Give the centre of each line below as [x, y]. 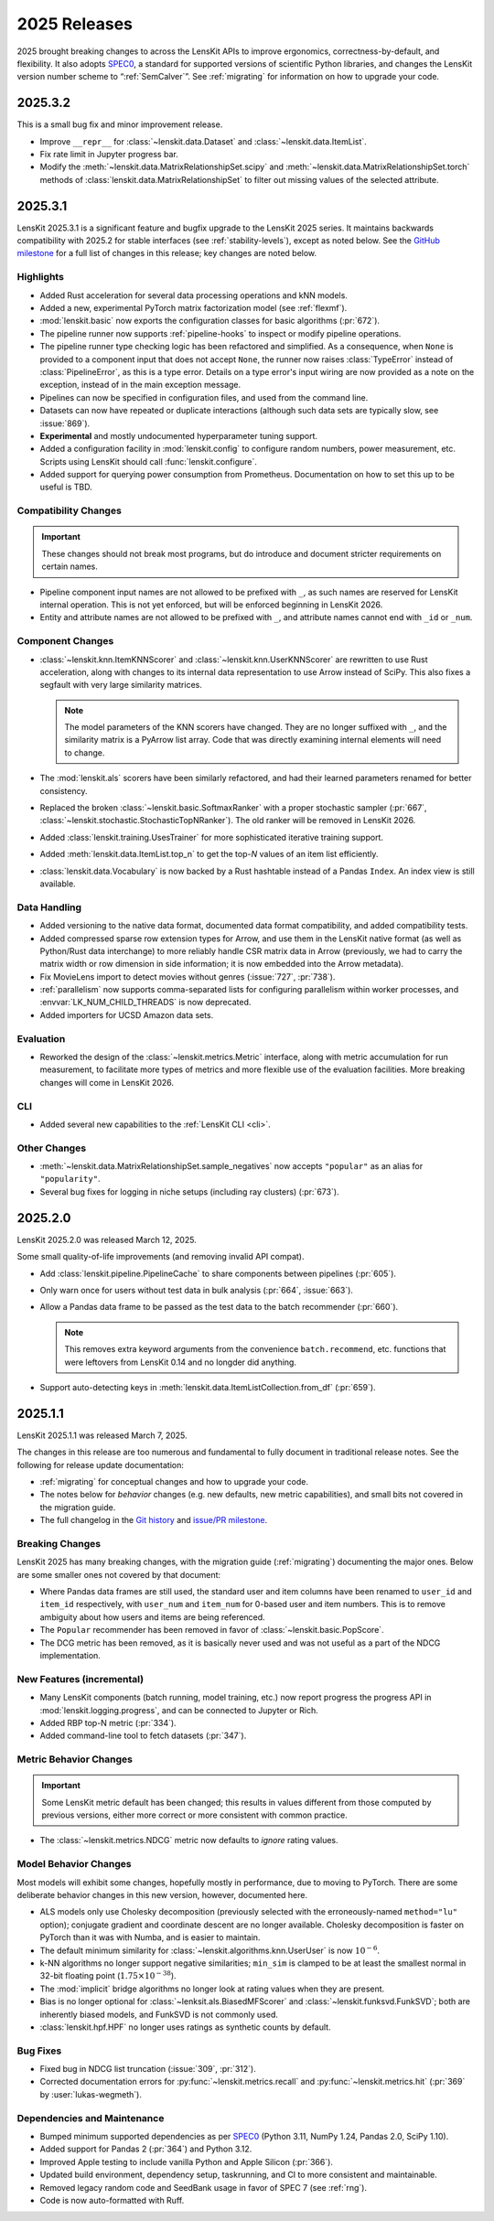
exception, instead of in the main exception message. [140, 385]
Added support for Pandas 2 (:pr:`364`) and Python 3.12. [146, 2149]
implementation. [70, 1656]
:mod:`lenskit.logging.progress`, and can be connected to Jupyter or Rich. [179, 1710]
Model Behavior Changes [74, 1864]
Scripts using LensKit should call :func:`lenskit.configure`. [149, 461]
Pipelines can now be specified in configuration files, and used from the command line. [204, 397]
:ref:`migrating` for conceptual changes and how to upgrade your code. [174, 1481]
